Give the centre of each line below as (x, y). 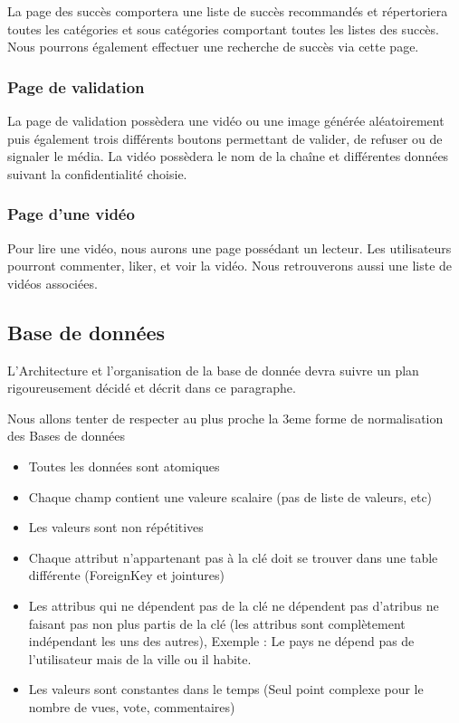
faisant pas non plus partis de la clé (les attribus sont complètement (217, 623)
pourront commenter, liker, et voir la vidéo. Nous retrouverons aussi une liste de (230, 266)
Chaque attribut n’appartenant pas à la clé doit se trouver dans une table (233, 557)
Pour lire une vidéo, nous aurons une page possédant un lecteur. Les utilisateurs (229, 247)
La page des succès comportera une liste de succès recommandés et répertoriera (228, 11)
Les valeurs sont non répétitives (116, 527)
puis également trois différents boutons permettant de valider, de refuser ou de (225, 138)
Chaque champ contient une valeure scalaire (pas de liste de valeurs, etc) (230, 496)
